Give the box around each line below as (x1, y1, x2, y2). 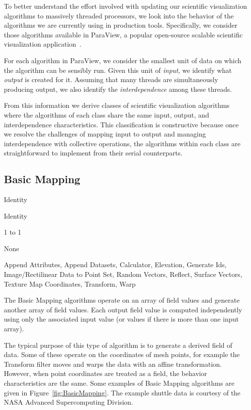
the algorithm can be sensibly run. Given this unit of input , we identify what (4, 65, 232, 75)
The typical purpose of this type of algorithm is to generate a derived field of (4, 340, 233, 350)
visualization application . (4, 39, 81, 49)
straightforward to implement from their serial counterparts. (4, 148, 183, 158)
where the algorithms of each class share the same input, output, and (4, 109, 209, 120)
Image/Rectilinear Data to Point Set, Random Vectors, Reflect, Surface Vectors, (4, 269, 242, 279)
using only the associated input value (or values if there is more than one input (4, 314, 239, 324)
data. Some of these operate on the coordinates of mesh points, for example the (4, 349, 240, 359)
